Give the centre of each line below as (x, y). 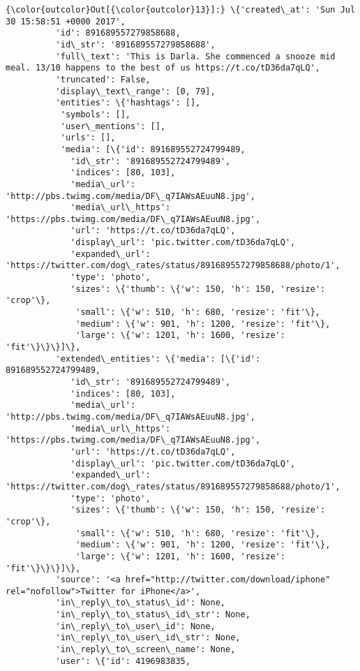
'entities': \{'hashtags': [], (128, 103)
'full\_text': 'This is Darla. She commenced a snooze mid (195, 56)
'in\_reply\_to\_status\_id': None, (140, 603)
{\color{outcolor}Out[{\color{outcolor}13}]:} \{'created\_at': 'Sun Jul (181, 10)
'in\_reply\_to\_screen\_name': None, (145, 650)
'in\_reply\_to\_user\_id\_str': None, (148, 638)
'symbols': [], (95, 114)
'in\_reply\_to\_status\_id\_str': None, (153, 615)
